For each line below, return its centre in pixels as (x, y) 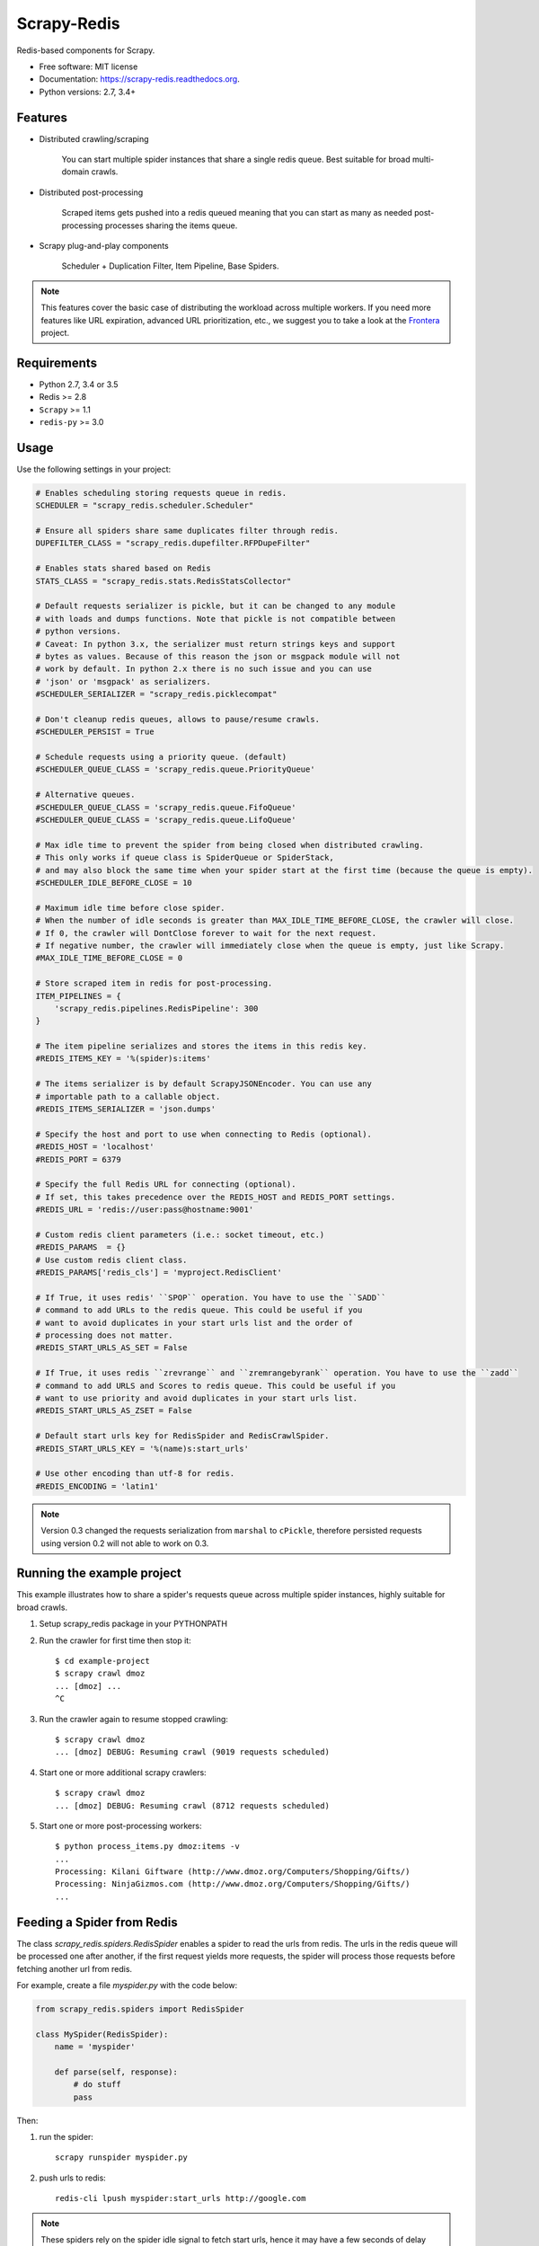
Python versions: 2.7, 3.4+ (88, 92)
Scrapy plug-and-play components (104, 245)
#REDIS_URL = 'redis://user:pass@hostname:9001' (145, 1210)
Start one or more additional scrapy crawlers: (123, 1772)
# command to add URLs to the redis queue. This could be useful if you (199, 1310)
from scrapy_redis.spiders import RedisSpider (140, 2009)
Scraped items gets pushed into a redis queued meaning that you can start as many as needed (237, 213)
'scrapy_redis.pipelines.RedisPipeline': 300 (156, 1008)
